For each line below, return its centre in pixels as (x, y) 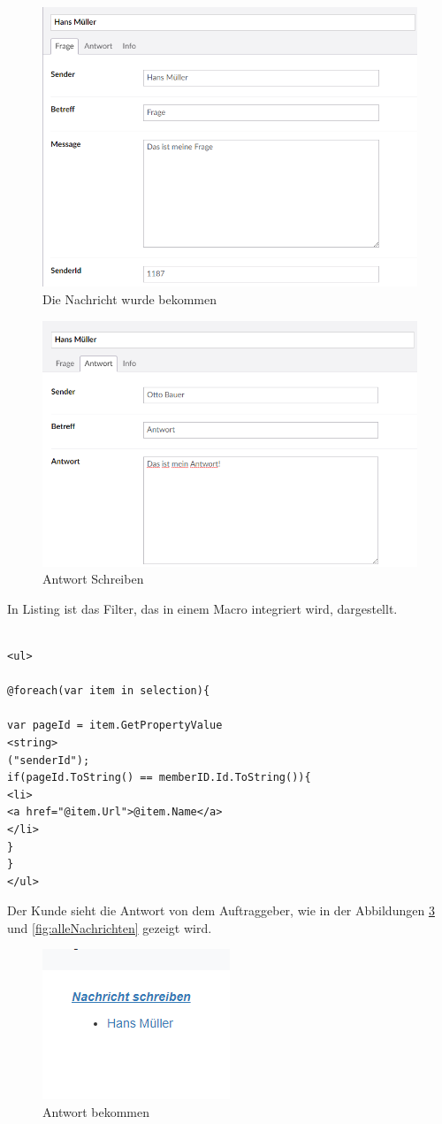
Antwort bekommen (96, 1112)
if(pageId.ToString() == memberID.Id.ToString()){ (159, 778)
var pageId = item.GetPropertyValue (115, 726)
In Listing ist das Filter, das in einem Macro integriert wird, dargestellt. (202, 608)
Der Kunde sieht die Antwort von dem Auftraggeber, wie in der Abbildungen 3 (221, 910)
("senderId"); (49, 760)
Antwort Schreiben (93, 579)
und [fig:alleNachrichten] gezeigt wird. (110, 927)
